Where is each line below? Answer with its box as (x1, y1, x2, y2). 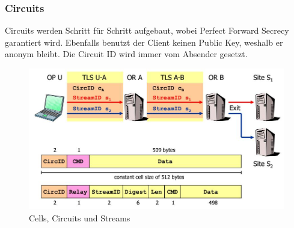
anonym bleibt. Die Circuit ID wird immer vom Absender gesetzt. (5, 48, 248, 60)
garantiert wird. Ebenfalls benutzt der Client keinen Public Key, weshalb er (5, 35, 283, 48)
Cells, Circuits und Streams (29, 211, 130, 224)
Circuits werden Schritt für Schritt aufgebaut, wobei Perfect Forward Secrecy (5, 24, 289, 37)
